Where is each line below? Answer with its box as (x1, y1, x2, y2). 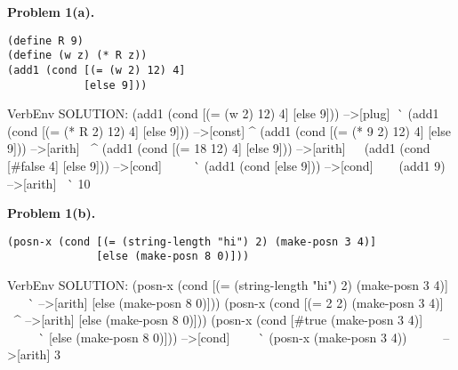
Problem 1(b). (7, 204, 96, 222)
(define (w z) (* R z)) (7, 49, 148, 62)
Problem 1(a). (7, 3, 95, 20)
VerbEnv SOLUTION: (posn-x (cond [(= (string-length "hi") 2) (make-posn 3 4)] (7, 276, 448, 294)
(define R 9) (7, 34, 84, 47)
